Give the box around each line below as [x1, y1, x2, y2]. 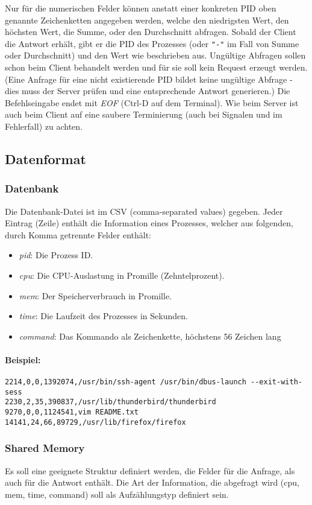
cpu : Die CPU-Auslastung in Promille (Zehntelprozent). [19, 268, 225, 281]
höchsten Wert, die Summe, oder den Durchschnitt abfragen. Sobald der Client [5, 25, 296, 38]
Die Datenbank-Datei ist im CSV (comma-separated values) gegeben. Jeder [5, 205, 283, 217]
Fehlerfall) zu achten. [5, 120, 83, 132]
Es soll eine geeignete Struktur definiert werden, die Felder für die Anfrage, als [5, 464, 295, 477]
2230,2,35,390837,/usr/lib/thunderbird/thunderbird [5, 398, 216, 407]
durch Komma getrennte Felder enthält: [5, 228, 151, 241]
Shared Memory [5, 440, 85, 456]
